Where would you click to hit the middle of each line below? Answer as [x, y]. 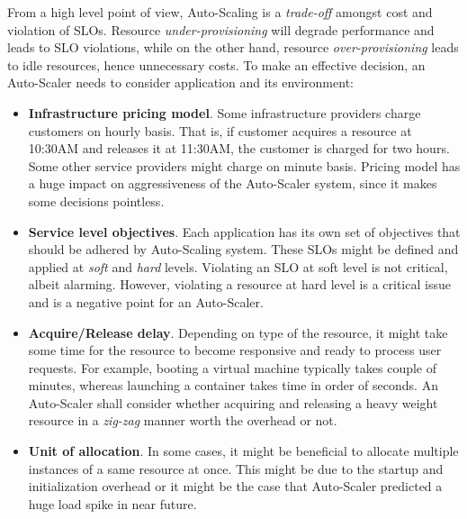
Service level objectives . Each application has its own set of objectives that [244, 231]
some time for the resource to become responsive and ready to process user [235, 350]
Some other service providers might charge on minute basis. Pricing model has [244, 165]
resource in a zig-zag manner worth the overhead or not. [183, 420]
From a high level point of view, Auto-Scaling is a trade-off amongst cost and [220, 12]
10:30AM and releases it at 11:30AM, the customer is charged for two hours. [239, 148]
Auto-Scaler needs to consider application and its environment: [180, 82]
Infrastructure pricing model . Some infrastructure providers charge [225, 112]
